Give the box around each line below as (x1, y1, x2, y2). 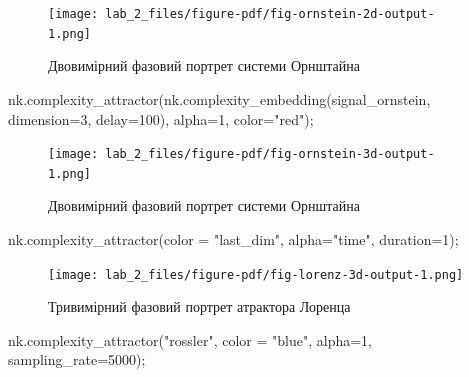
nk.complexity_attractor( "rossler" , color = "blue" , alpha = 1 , (8, 329, 373, 350)
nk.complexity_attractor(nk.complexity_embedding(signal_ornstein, (8, 88, 431, 109)
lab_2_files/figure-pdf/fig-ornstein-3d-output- (105, 147, 435, 162)
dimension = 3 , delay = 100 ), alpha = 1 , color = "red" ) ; (8, 108, 314, 129)
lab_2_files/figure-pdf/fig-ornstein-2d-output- (105, 7, 435, 21)
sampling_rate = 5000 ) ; (8, 349, 146, 370)
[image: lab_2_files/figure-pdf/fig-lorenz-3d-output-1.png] (48, 267, 464, 282)
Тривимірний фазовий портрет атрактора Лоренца (48, 296, 351, 317)
